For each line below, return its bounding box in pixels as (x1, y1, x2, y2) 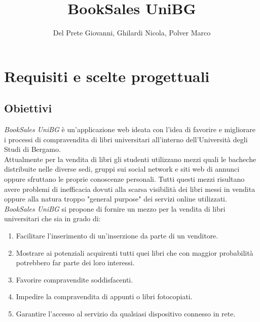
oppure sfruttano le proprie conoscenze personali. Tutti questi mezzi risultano (4, 174, 245, 184)
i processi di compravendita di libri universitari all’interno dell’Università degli (4, 134, 248, 144)
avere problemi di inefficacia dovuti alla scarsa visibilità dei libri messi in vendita (4, 183, 255, 194)
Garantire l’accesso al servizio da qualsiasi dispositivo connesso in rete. (16, 308, 236, 319)
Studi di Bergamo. (4, 144, 61, 154)
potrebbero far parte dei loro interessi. (16, 257, 135, 268)
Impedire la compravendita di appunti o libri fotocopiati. (16, 291, 193, 302)
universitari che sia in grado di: (4, 213, 101, 224)
